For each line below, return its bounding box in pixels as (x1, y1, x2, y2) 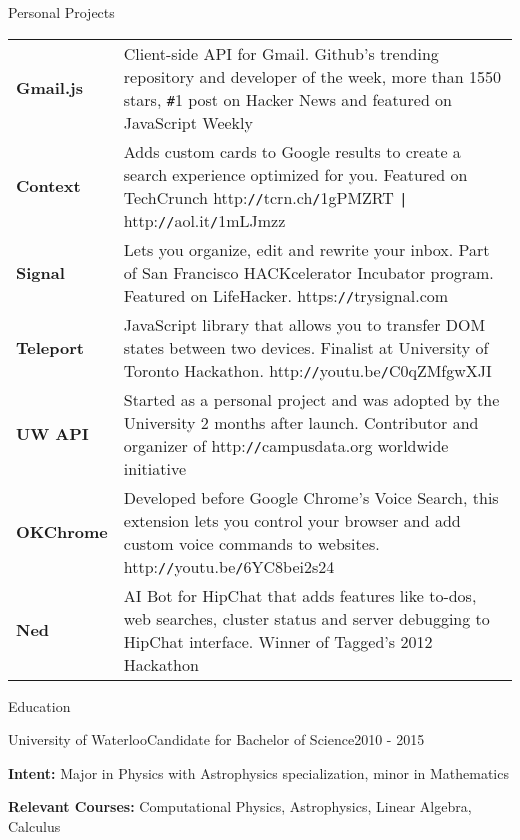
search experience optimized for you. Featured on (123, 162, 468, 186)
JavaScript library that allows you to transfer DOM (123, 312, 486, 336)
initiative (123, 456, 187, 480)
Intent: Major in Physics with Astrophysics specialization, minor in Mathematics (8, 762, 509, 783)
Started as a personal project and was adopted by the (123, 387, 500, 411)
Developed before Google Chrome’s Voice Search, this (123, 485, 499, 509)
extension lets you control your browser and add (123, 508, 461, 532)
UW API (16, 422, 89, 446)
